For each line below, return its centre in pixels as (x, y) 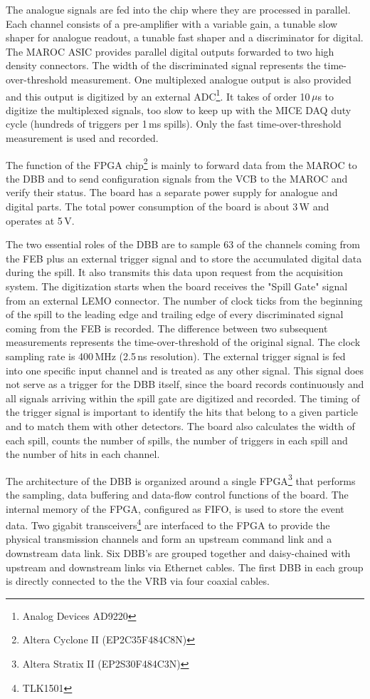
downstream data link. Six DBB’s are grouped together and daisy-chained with (178, 553)
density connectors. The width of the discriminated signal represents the (163, 65)
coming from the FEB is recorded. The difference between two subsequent (167, 328)
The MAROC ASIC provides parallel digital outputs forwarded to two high (170, 51)
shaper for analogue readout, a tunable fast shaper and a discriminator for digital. (185, 37)
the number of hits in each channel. (83, 454)
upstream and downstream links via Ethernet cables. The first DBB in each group (185, 567)
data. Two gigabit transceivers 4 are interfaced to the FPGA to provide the (168, 524)
